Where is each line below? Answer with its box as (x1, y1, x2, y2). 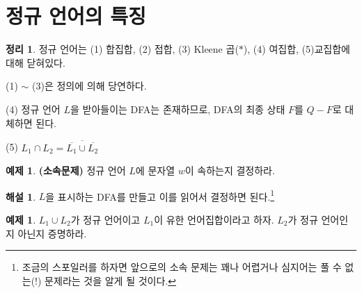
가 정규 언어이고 (70, 212, 141, 226)
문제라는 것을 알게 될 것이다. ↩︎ (45, 273, 176, 287)
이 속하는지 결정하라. (184, 163, 275, 178)
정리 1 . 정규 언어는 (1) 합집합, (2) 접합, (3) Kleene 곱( (6, 42, 239, 56)
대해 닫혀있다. (6, 55, 65, 69)
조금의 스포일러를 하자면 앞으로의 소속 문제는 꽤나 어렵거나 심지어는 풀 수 (22, 260, 342, 274)
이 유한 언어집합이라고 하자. (154, 212, 274, 226)
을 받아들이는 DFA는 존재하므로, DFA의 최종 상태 (70, 101, 285, 116)
